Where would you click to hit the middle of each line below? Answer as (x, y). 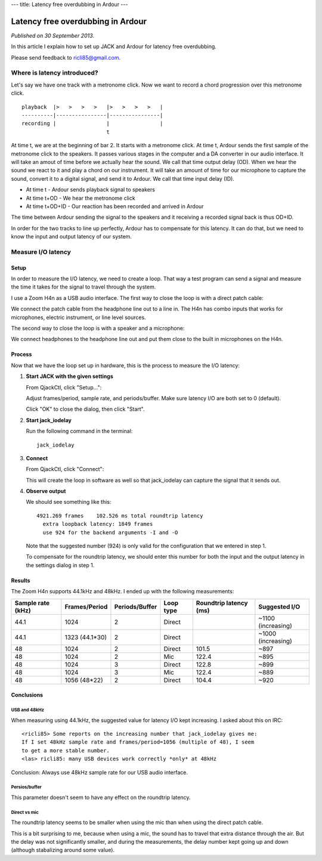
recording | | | (92, 123)
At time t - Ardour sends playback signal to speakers (90, 190)
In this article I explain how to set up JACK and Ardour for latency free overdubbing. (114, 47)
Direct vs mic (25, 812)
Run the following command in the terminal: (79, 431)
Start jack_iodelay (49, 420)
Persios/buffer (26, 787)
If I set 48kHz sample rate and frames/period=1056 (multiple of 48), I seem (138, 742)
